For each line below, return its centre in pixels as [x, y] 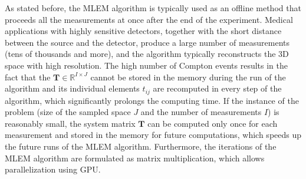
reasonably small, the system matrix [70, 123]
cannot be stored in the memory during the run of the [188, 77]
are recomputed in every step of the [217, 88]
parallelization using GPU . [53, 169]
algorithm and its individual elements [72, 88]
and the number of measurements [201, 112]
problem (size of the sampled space [68, 112]
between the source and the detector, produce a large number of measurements [147, 42]
